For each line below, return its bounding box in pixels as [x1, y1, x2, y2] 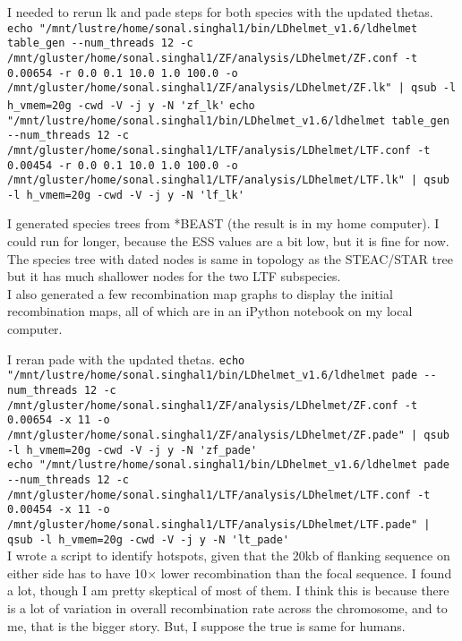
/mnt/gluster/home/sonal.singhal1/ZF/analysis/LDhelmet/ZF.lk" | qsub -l [7, 81, 457, 95]
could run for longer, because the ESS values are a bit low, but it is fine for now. [7, 232, 449, 251]
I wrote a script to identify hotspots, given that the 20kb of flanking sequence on [7, 546, 450, 565]
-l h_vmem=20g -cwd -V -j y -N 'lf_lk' [7, 188, 244, 201]
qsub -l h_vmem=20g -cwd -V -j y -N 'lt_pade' [7, 533, 289, 546]
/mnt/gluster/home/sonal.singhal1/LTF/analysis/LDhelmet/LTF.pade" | [7, 517, 431, 531]
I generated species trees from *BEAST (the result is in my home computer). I [7, 214, 440, 233]
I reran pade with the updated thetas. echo [7, 349, 245, 368]
